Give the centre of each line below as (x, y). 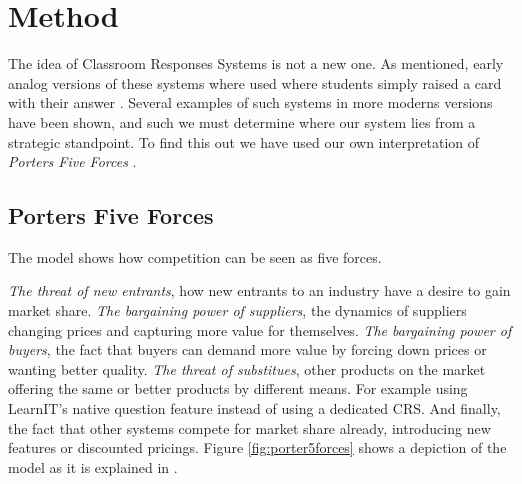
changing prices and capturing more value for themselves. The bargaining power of (260, 329)
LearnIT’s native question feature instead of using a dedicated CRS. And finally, (254, 408)
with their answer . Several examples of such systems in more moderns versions (250, 102)
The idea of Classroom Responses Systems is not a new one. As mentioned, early (256, 63)
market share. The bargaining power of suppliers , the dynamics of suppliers (237, 310)
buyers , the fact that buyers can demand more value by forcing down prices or (247, 349)
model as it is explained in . (93, 466)
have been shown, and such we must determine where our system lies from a (242, 121)
